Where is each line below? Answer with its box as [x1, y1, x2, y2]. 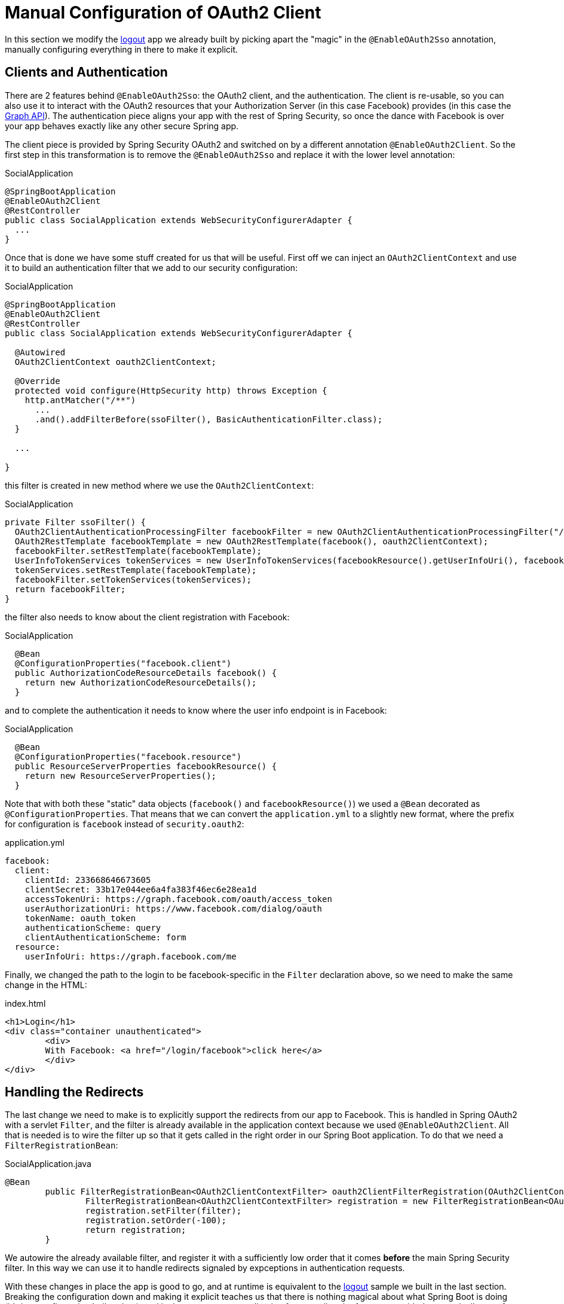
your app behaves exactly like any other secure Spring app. [5, 120, 239, 131]
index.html [5, 998, 46, 1009]
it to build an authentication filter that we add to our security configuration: [5, 262, 298, 273]
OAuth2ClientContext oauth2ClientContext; [14, 357, 217, 367]
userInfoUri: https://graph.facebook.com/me [24, 951, 237, 961]
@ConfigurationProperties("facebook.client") [14, 658, 232, 668]
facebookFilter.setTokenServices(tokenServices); [14, 574, 252, 584]
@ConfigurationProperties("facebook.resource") [14, 751, 242, 761]
